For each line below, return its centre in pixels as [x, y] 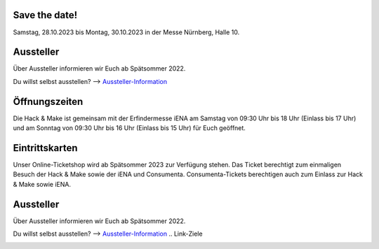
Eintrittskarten [45, 148]
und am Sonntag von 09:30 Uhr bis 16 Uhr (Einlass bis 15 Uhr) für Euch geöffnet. [129, 128]
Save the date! [45, 15]
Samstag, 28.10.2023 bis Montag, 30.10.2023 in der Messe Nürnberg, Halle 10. [126, 32]
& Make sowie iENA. [42, 184]
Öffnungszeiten [48, 101]
